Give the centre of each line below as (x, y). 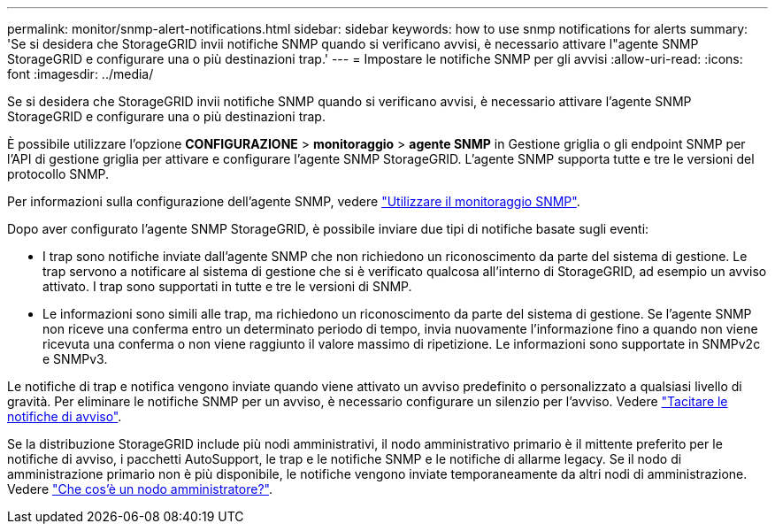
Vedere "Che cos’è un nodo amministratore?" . (140, 489)
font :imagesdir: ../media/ (81, 74)
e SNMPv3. (75, 359)
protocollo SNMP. (58, 174)
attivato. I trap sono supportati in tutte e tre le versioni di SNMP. (227, 286)
